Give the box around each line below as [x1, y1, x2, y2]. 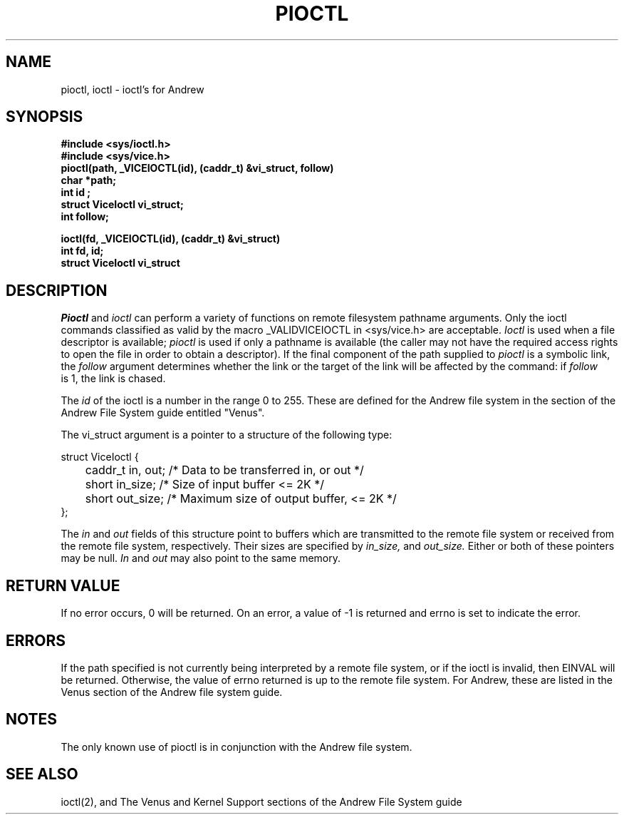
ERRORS [6, 631, 66, 650]
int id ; [61, 186, 91, 199]
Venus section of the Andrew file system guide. [61, 685, 283, 698]
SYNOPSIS [6, 108, 83, 126]
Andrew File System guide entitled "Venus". [61, 406, 265, 419]
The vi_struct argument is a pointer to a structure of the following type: [61, 429, 392, 441]
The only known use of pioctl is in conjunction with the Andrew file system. [61, 740, 412, 753]
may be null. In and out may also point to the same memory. [61, 552, 341, 565]
